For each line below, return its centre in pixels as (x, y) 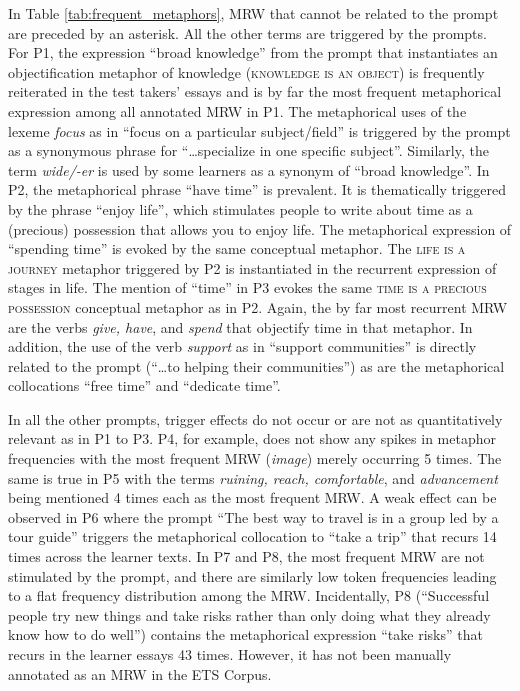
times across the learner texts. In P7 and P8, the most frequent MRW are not (246, 556)
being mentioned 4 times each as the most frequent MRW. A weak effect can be (252, 497)
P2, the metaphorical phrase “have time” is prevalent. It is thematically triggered (257, 189)
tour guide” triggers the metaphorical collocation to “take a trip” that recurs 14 (252, 536)
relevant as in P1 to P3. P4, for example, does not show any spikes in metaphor (252, 438)
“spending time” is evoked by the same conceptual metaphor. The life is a (237, 248)
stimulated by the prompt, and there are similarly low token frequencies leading (252, 575)
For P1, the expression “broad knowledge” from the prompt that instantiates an (253, 52)
